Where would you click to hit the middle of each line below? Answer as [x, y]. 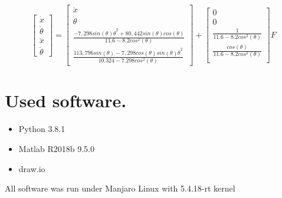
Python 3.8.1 [42, 129]
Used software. [66, 100]
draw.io [32, 168]
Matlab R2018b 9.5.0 [56, 148]
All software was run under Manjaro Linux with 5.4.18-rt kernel [120, 188]
